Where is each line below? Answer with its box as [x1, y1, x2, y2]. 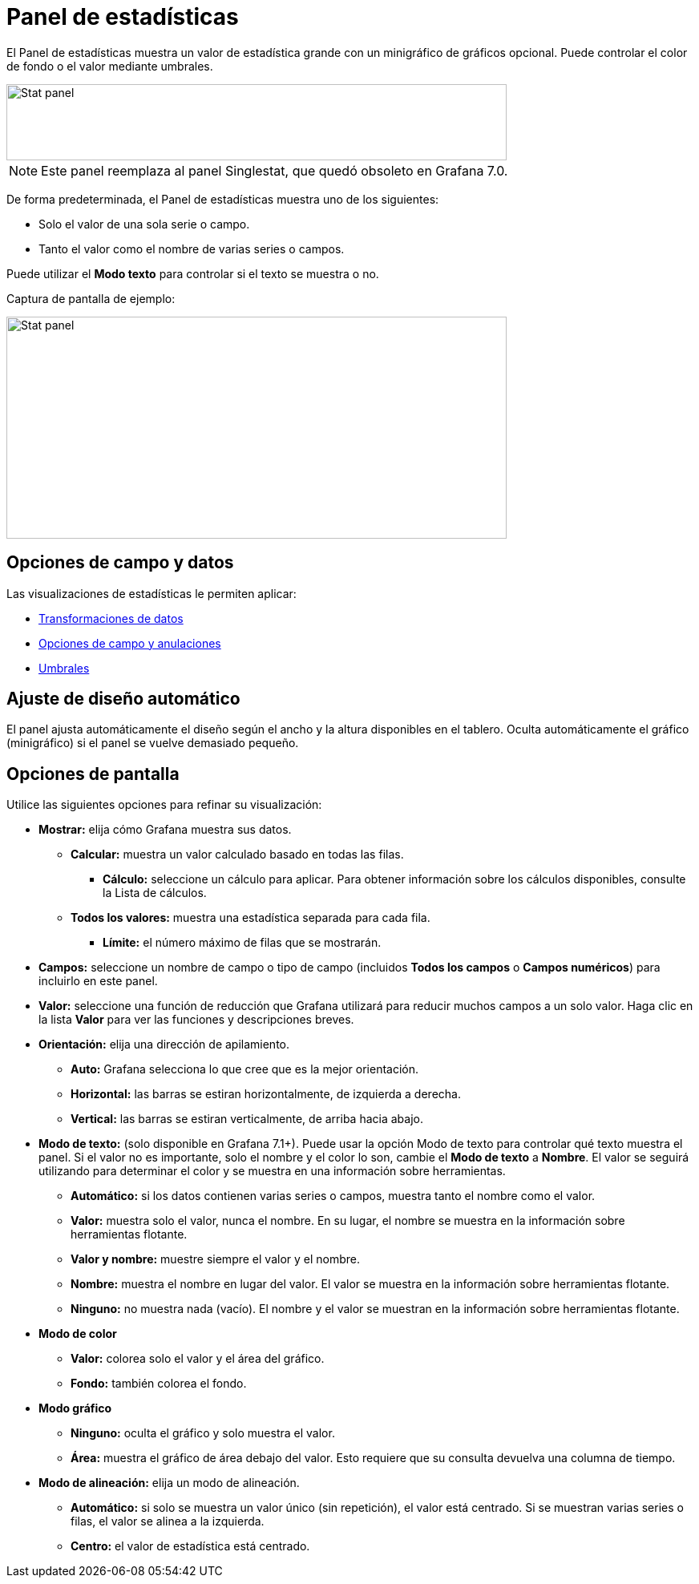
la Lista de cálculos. [103, 886, 207, 900]
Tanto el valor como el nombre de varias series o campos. [38, 241, 345, 256]
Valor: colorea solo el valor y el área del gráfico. [71, 1352, 325, 1366]
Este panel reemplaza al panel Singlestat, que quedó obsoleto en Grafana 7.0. [41, 162, 508, 179]
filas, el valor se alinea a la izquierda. [71, 1514, 265, 1529]
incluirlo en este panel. [38, 974, 158, 988]
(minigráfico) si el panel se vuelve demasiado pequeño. [6, 736, 299, 750]
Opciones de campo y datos [6, 552, 234, 573]
